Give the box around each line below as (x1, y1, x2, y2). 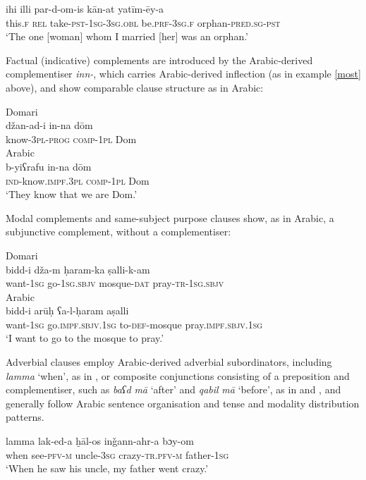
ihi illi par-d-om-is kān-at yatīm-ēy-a (6, 1, 164, 16)
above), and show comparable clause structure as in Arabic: (6, 80, 264, 94)
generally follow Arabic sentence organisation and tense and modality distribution (6, 395, 360, 410)
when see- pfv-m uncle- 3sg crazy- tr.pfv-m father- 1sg (6, 447, 229, 462)
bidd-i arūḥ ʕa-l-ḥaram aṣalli (6, 303, 129, 318)
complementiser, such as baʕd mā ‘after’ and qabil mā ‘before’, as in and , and (6, 382, 341, 397)
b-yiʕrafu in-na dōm (6, 159, 92, 173)
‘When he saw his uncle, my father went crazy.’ (6, 461, 209, 476)
